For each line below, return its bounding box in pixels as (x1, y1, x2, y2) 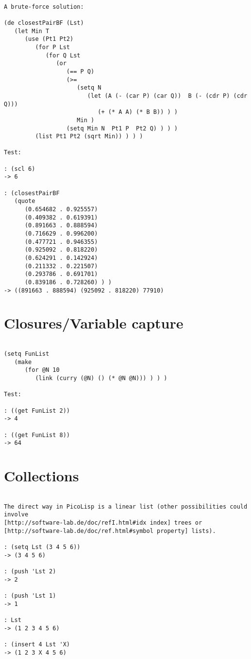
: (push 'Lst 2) (4, 567, 56, 575)
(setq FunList (4, 350, 50, 358)
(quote (14, 198, 35, 205)
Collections (4, 466, 79, 486)
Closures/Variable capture (4, 313, 184, 333)
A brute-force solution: (4, 3, 84, 10)
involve (4, 511, 29, 518)
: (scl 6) (4, 165, 35, 172)
